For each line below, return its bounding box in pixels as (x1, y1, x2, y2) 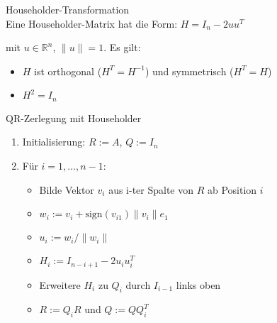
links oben (176, 277, 221, 292)
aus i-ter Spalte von (108, 182, 194, 197)
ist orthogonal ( (34, 63, 102, 78)
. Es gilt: (103, 40, 141, 55)
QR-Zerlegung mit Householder (6, 110, 142, 125)
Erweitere (39, 277, 81, 292)
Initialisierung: (22, 134, 86, 149)
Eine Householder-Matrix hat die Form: (6, 16, 178, 31)
